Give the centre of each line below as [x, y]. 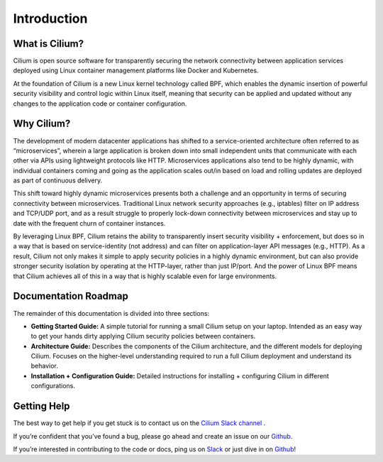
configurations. [53, 386]
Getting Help [41, 406]
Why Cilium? [42, 124]
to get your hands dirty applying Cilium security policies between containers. [143, 336]
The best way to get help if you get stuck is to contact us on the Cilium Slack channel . [139, 423]
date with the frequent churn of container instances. [89, 223]
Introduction [50, 18]
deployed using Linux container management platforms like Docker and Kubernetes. [136, 70]
